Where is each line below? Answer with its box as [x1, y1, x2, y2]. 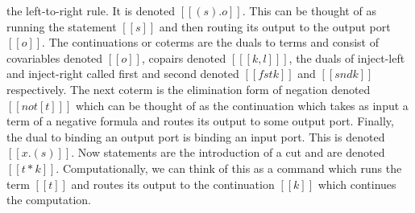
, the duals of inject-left [288, 49, 405, 66]
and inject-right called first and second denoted [6, 65, 239, 82]
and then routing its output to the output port [159, 18, 391, 35]
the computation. [6, 191, 92, 208]
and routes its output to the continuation [71, 175, 275, 192]
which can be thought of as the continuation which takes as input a [75, 96, 409, 113]
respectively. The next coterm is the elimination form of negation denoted [6, 80, 371, 97]
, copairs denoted [141, 49, 226, 66]
